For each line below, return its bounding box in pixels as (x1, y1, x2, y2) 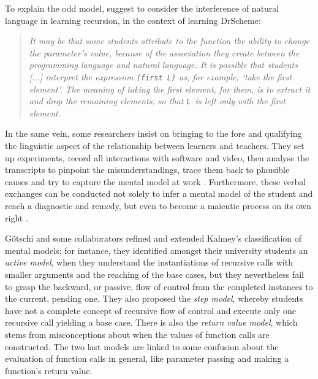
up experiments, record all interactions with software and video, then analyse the (5, 151, 309, 164)
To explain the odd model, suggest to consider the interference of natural (5, 2, 279, 14)
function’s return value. (5, 364, 93, 377)
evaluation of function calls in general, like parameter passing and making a (5, 352, 289, 365)
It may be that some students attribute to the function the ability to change (29, 34, 310, 47)
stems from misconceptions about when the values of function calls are (5, 327, 270, 340)
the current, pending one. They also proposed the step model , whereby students (5, 292, 303, 305)
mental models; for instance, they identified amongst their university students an (5, 243, 308, 256)
